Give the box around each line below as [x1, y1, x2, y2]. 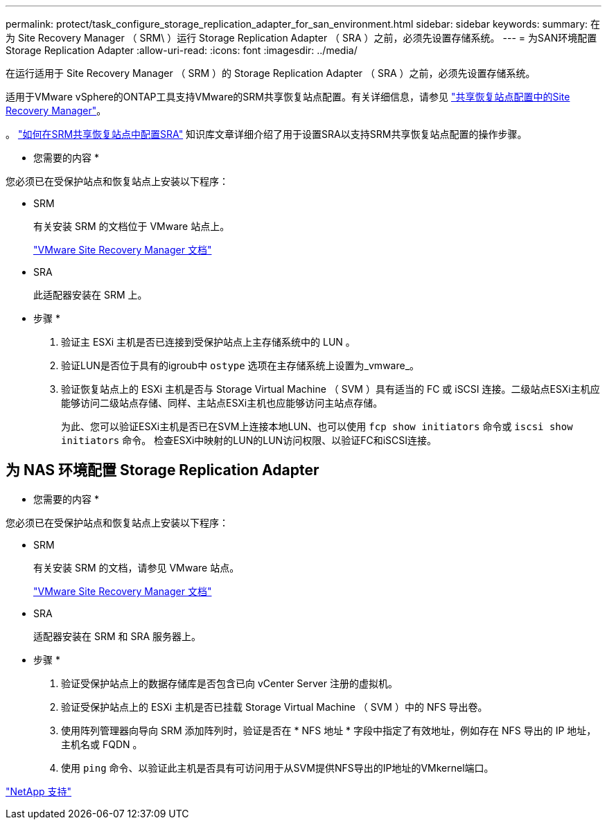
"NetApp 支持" [6, 785, 72, 797]
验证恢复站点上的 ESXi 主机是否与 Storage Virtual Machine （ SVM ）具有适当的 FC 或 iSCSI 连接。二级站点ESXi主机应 [61, 383, 600, 395]
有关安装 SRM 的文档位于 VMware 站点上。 [33, 220, 230, 232]
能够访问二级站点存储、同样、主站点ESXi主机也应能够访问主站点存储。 [61, 397, 383, 409]
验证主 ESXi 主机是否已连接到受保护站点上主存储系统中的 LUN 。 [61, 336, 355, 348]
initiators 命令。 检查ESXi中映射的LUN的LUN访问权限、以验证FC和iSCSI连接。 [61, 434, 437, 446]
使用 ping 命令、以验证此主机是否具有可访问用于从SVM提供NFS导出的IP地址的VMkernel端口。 [61, 761, 494, 774]
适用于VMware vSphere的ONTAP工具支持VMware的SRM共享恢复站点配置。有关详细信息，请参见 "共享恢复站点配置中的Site [6, 91, 570, 103]
